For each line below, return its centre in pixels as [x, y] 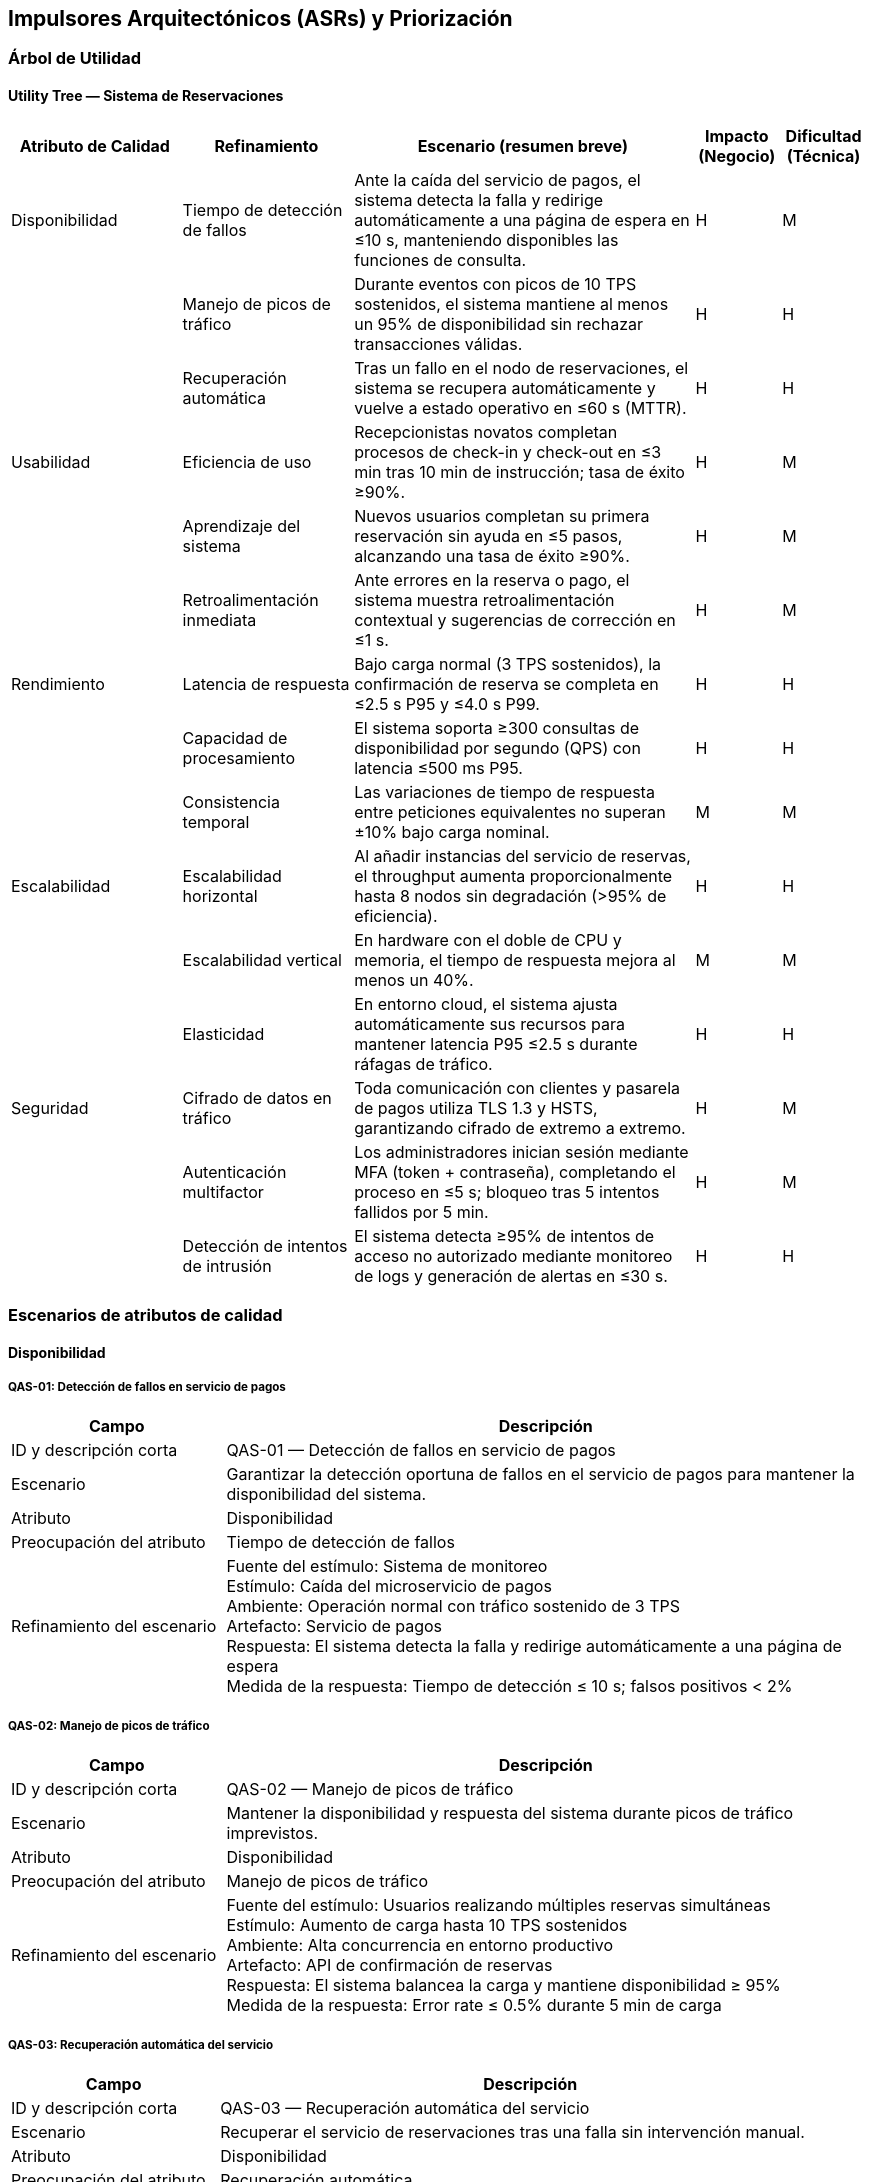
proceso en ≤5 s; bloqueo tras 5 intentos [507, 1191]
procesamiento [238, 757]
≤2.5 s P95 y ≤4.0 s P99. [447, 703]
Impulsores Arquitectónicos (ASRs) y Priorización [260, 18]
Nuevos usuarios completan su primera [502, 515]
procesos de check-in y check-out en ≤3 [508, 451]
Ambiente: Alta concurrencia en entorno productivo [420, 1945]
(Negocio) [737, 155]
